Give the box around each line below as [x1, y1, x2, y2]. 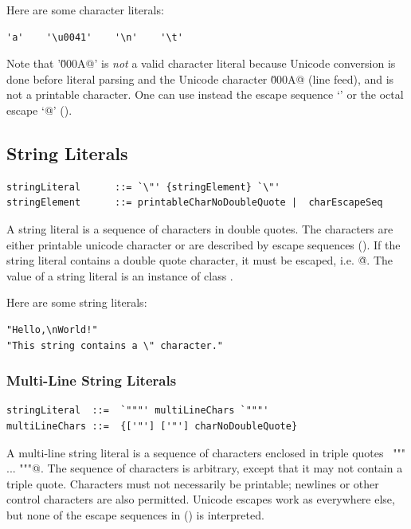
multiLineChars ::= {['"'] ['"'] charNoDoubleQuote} [6, 420, 298, 432]
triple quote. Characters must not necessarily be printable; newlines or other [6, 475, 379, 492]
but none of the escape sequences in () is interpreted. [6, 506, 264, 523]
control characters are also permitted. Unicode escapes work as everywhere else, [6, 491, 395, 507]
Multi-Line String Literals [6, 370, 177, 390]
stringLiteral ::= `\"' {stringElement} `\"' [6, 181, 280, 193]
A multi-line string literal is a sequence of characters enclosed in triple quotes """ [6, 444, 405, 460]
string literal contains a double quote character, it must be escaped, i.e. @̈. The [6, 252, 393, 268]
